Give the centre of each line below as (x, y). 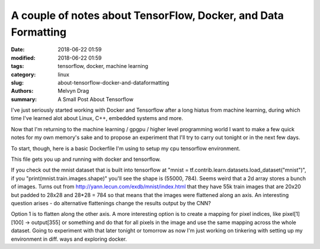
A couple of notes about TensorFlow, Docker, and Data (148, 15)
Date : (18, 50)
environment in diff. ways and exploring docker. (69, 239)
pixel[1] (291, 214)
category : (23, 75)
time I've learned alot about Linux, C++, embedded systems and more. (97, 118)
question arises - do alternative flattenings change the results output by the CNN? (111, 203)
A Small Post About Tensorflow (95, 99)
